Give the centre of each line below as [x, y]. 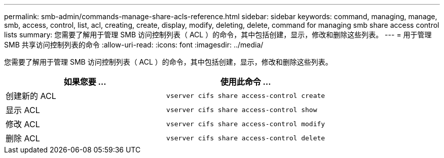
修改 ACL [23, 124]
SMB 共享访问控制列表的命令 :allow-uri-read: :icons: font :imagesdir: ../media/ [134, 45]
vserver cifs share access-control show [242, 110]
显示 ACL [23, 110]
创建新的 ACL [31, 96]
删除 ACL [23, 138]
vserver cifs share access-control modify [246, 124]
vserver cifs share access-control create [246, 95]
